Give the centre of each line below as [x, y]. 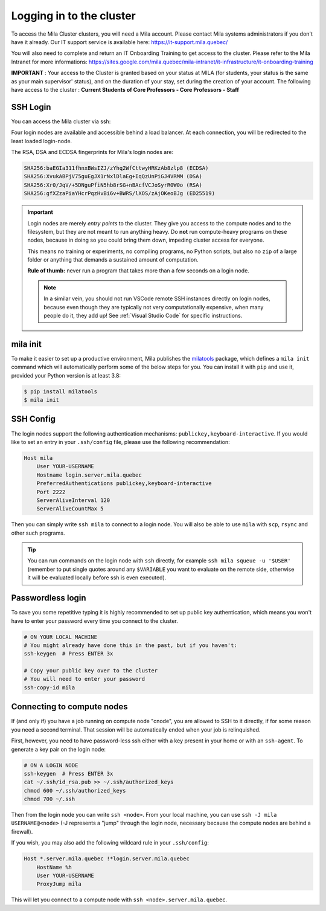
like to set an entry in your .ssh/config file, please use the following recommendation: [121, 442]
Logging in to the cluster [73, 16]
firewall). [22, 831]
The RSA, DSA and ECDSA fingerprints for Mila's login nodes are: [92, 152]
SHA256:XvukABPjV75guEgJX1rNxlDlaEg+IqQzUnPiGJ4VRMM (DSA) [113, 176]
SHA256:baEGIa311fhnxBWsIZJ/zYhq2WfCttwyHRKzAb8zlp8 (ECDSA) [116, 168]
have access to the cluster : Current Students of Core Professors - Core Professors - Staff [125, 89]
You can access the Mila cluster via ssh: [61, 121]
